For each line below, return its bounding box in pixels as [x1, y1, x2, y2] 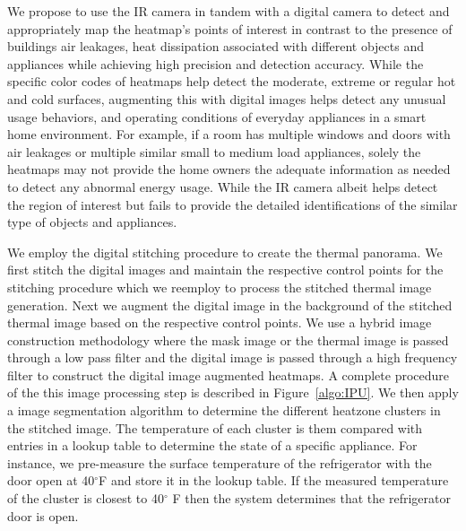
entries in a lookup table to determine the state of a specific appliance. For [7, 436, 418, 455]
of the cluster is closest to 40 [7, 489, 164, 508]
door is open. [7, 506, 79, 525]
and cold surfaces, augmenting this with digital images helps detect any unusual [7, 89, 446, 108]
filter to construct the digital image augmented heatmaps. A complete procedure [7, 365, 450, 384]
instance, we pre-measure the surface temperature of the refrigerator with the [7, 453, 432, 472]
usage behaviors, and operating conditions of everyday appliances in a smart [7, 107, 427, 126]
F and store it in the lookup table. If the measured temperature [99, 471, 449, 490]
